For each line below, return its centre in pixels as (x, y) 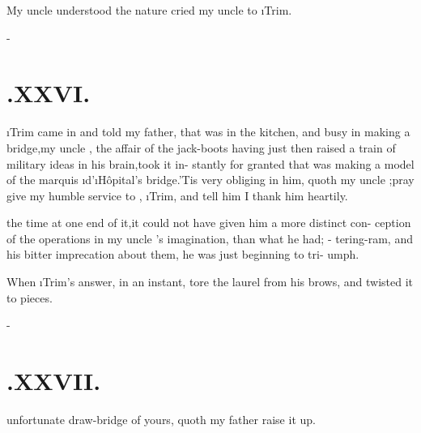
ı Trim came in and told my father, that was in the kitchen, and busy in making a (208, 132)
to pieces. (30, 297)
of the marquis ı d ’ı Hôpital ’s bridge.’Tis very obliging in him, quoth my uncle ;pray (210, 180)
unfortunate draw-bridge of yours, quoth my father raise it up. (161, 419)
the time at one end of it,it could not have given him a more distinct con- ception (209, 223)
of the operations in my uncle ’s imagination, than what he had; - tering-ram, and (210, 238)
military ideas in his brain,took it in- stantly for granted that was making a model (210, 163)
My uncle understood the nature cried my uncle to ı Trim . (149, 10)
